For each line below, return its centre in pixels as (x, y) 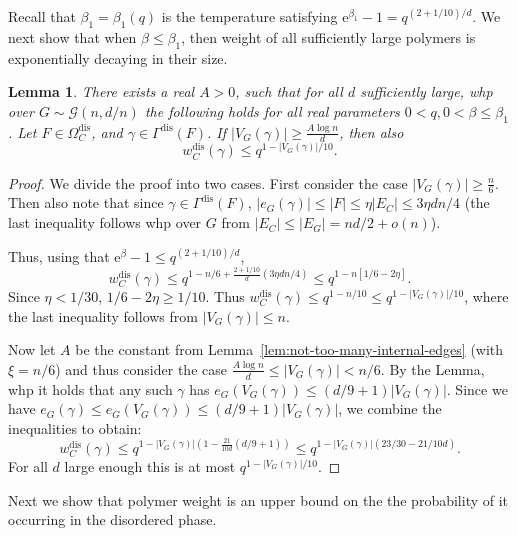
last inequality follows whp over (105, 222)
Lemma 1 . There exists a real (101, 91)
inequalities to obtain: (75, 427)
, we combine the (390, 408)
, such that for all (289, 91)
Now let (32, 349)
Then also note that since (86, 202)
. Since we (477, 388)
